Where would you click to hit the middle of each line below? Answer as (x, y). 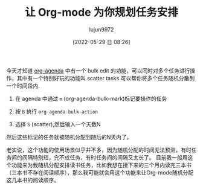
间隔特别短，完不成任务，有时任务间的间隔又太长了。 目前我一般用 (105, 157)
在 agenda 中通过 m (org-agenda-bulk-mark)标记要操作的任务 (91, 98)
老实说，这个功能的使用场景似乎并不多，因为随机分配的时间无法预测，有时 (99, 150)
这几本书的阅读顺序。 (33, 180)
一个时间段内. (23, 86)
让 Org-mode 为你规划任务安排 (101, 12)
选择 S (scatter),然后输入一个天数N (58, 124)
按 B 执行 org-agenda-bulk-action (56, 111)
